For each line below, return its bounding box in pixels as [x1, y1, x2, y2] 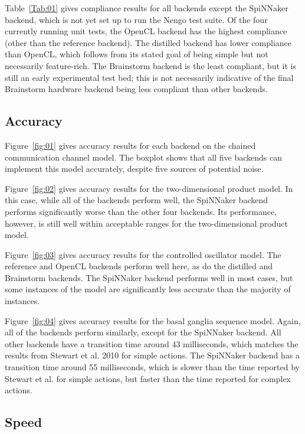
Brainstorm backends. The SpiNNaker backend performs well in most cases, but [5, 271, 293, 283]
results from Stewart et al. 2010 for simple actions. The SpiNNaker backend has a [5, 349, 300, 361]
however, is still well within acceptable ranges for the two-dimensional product [5, 217, 288, 229]
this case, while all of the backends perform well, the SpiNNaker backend [5, 194, 268, 206]
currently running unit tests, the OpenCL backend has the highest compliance [5, 25, 287, 37]
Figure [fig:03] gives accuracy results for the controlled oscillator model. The [5, 248, 281, 260]
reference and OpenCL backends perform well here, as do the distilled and [5, 260, 273, 272]
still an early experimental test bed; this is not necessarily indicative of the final [5, 71, 294, 83]
